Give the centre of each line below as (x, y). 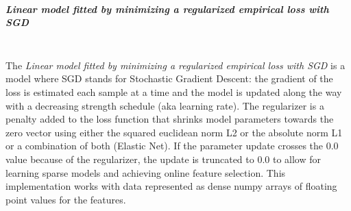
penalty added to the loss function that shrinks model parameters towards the (170, 119)
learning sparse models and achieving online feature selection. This (146, 172)
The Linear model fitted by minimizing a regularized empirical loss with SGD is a (175, 65)
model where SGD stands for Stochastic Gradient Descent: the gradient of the (169, 78)
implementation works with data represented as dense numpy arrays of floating (171, 186)
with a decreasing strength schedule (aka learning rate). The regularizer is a (165, 105)
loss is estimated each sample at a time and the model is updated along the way (174, 91)
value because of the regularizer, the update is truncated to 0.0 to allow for (164, 159)
